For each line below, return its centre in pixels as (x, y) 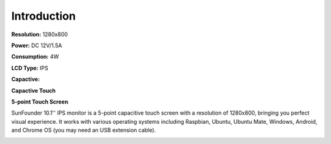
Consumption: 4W (35, 57)
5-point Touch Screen (40, 102)
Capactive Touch (34, 90)
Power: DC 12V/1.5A (37, 45)
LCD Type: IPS (30, 68)
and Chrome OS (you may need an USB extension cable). (84, 130)
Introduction (44, 16)
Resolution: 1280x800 (40, 34)
